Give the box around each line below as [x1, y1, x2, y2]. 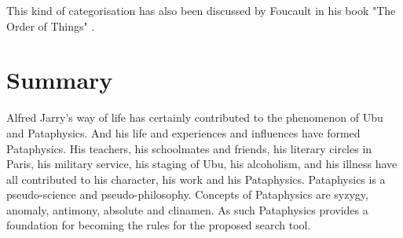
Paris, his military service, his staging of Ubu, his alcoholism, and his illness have [6, 156, 398, 172]
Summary [6, 64, 113, 96]
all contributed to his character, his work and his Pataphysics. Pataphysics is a [6, 170, 386, 187]
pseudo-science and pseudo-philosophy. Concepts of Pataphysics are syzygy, [6, 186, 368, 203]
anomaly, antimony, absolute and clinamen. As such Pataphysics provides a [6, 201, 368, 218]
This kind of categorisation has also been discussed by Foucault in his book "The [6, 2, 396, 18]
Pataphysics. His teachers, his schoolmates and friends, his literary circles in [6, 140, 372, 156]
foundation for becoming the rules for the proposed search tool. [6, 217, 311, 233]
